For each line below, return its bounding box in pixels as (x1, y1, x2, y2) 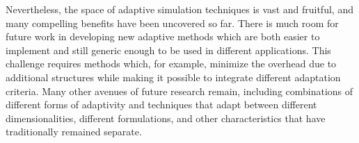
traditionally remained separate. (6, 124, 142, 139)
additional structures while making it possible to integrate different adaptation (6, 69, 341, 84)
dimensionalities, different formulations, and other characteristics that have (6, 110, 326, 125)
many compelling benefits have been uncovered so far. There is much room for (6, 15, 339, 30)
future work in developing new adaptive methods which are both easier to (6, 29, 320, 44)
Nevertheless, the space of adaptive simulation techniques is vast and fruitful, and (6, 2, 353, 16)
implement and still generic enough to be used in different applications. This (6, 42, 331, 57)
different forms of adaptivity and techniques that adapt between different (6, 97, 317, 112)
